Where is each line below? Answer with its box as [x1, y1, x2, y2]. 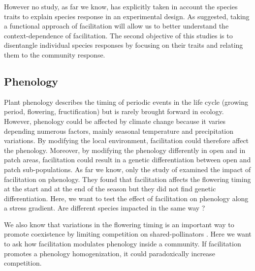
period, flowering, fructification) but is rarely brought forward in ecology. [4, 106, 224, 117]
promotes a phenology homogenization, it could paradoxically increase [4, 248, 215, 258]
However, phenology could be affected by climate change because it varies [4, 116, 226, 126]
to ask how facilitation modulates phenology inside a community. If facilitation [4, 239, 241, 249]
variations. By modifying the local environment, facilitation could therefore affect [4, 135, 249, 146]
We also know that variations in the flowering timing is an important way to [4, 219, 234, 229]
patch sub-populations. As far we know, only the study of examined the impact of [4, 164, 251, 174]
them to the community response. [4, 49, 105, 60]
